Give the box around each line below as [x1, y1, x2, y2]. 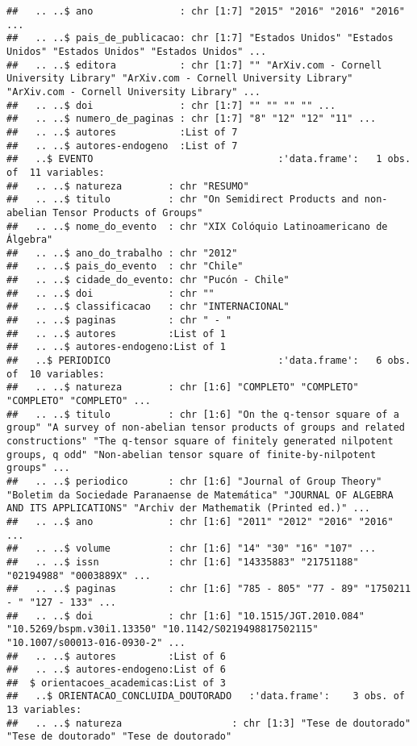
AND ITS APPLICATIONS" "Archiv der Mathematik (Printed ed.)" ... [6, 502, 371, 515]
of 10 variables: [6, 368, 105, 380]
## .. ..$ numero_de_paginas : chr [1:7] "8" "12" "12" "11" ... [6, 113, 377, 125]
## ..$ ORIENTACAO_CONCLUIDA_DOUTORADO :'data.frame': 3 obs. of [6, 690, 405, 702]
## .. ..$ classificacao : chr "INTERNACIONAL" [6, 301, 290, 313]
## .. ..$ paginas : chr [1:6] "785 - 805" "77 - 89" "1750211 [6, 583, 411, 595]
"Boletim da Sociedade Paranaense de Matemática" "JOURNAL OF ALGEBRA [6, 489, 394, 501]
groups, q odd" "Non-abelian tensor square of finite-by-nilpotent [6, 448, 377, 461]
